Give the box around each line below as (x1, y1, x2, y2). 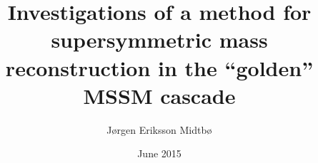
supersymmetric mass (51, 25, 268, 54)
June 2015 (137, 146, 182, 161)
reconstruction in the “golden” (5, 53, 314, 82)
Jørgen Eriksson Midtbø (106, 122, 212, 137)
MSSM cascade (83, 80, 236, 110)
